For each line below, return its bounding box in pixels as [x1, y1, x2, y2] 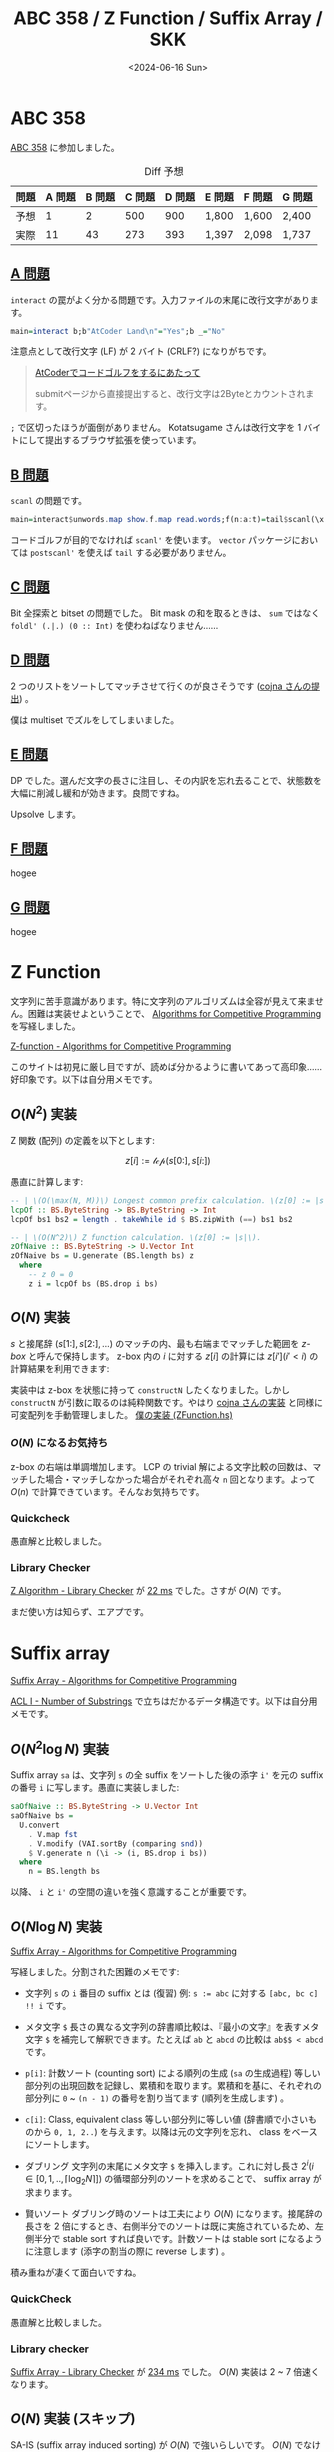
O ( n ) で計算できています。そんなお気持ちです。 [10, 1485, 205, 1497]
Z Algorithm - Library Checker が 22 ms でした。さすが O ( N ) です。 [10, 1585, 287, 1597]
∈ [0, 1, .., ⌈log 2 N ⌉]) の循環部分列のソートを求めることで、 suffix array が [24, 2172, 322, 2187]
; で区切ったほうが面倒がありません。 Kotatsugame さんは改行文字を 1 [10, 422, 302, 434]
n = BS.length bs [28, 1867, 101, 1877]
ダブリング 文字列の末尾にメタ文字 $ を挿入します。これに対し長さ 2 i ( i [24, 2158, 315, 2172]
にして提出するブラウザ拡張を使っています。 [18, 434, 202, 446]
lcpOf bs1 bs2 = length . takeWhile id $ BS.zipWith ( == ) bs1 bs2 [10, 1214, 293, 1224]
